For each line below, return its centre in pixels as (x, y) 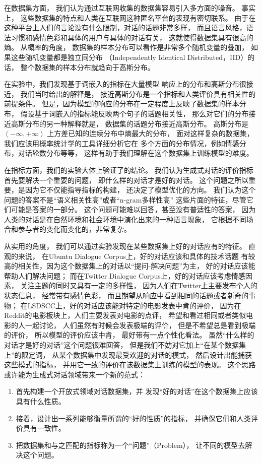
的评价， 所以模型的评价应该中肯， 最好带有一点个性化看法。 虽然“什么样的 (129, 335)
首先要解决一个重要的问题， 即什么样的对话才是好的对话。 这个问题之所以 (126, 180)
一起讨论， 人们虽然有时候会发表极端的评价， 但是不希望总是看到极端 (140, 325)
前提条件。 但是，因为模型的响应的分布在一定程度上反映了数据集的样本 (122, 104)
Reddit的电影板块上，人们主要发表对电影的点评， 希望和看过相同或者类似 (125, 315)
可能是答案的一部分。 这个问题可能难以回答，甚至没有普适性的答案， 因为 (133, 209)
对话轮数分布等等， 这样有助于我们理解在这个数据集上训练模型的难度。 (136, 153)
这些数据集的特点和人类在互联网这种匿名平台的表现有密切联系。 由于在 (138, 17)
